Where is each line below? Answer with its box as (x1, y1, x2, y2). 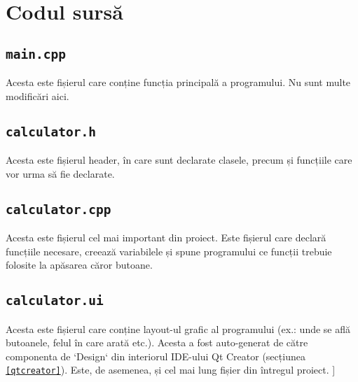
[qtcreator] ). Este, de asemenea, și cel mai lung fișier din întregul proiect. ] (6, 362, 336, 377)
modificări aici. (6, 88, 69, 103)
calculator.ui (6, 293, 104, 309)
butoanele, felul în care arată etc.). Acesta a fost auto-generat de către (6, 335, 308, 350)
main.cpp (6, 46, 66, 62)
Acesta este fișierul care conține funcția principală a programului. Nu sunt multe (6, 75, 351, 90)
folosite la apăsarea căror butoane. (6, 257, 153, 272)
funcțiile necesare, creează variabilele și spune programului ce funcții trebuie (6, 243, 332, 258)
